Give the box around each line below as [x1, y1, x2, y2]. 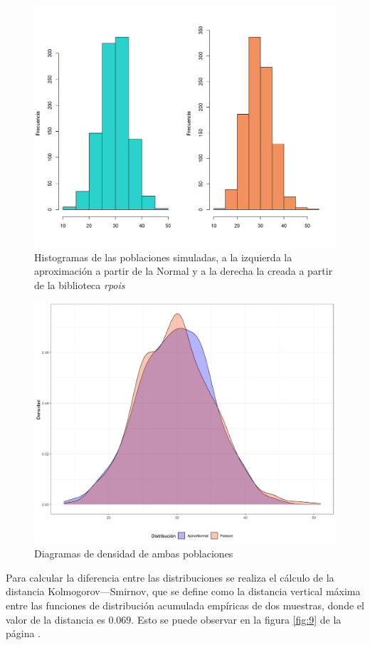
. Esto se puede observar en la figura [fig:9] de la [131, 612, 342, 626]
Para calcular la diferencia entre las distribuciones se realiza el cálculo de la [6, 570, 334, 584]
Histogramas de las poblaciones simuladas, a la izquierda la [34, 249, 292, 264]
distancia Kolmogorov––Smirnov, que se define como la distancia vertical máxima [6, 584, 361, 599]
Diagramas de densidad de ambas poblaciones [34, 546, 233, 561]
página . [6, 626, 41, 641]
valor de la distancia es [6, 612, 105, 626]
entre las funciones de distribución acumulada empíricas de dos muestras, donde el [6, 597, 364, 612]
